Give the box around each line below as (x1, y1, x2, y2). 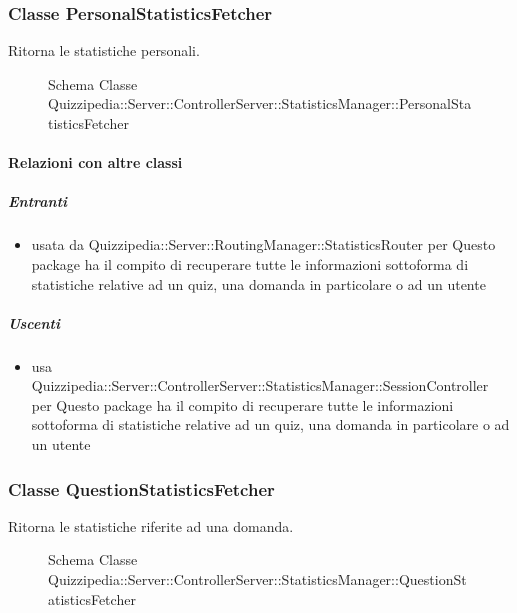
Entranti (8, 191, 68, 212)
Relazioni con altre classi (8, 152, 183, 173)
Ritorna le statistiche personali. (8, 40, 200, 61)
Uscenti (8, 312, 60, 333)
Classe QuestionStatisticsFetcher (8, 476, 275, 501)
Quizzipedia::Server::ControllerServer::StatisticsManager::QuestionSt (48, 569, 467, 590)
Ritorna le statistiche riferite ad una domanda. (8, 515, 294, 536)
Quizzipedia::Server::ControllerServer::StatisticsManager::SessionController (31, 375, 489, 396)
